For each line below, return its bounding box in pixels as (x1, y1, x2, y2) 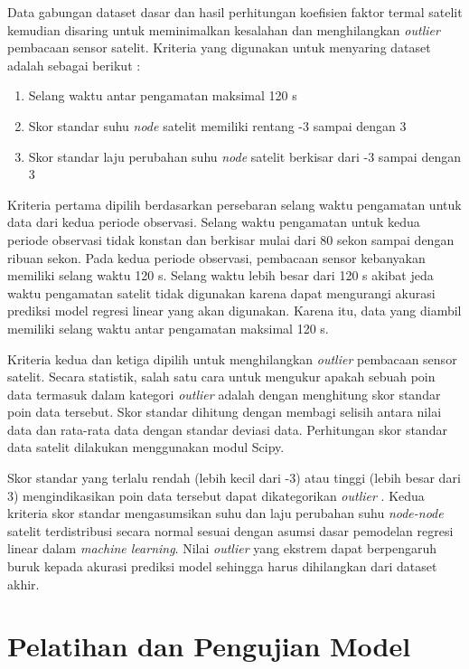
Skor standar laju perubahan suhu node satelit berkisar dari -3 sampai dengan (28, 146, 461, 165)
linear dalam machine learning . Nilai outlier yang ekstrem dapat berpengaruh (7, 539, 437, 558)
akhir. (7, 574, 40, 593)
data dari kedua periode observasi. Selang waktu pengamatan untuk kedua (7, 212, 420, 231)
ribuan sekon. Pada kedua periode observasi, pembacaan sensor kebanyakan (7, 248, 426, 267)
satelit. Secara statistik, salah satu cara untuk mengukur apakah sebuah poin (7, 367, 436, 386)
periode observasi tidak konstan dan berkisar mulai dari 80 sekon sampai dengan (7, 230, 455, 249)
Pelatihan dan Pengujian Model (7, 627, 411, 664)
